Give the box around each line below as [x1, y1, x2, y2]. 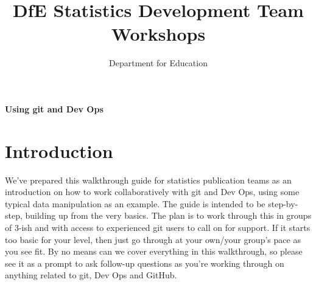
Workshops [111, 21, 206, 46]
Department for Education [109, 57, 208, 69]
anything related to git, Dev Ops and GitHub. [5, 269, 177, 281]
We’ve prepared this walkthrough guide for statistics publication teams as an [5, 173, 292, 186]
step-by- [268, 197, 298, 210]
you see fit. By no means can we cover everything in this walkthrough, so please [5, 245, 303, 258]
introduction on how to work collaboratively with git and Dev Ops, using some [5, 185, 300, 198]
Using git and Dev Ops [5, 102, 104, 115]
